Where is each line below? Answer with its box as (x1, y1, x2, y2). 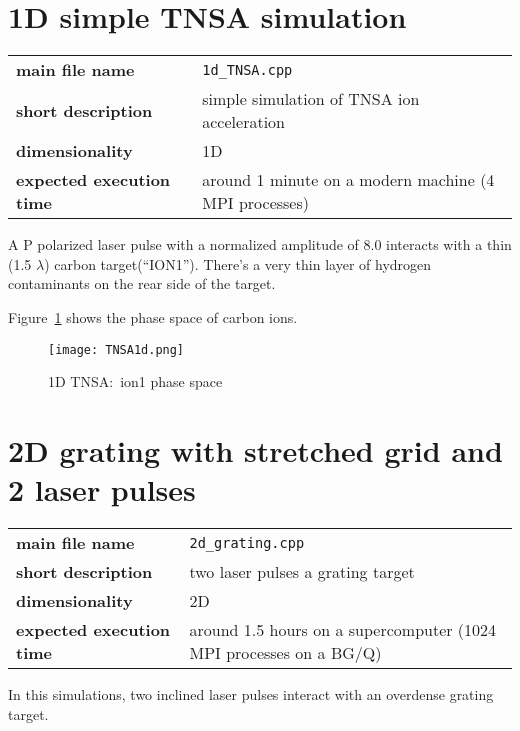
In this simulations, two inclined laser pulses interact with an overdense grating (8, 684, 494, 705)
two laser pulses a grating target (189, 560, 415, 584)
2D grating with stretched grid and (8, 429, 503, 470)
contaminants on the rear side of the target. (8, 273, 276, 294)
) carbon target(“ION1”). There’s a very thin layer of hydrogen (44, 253, 432, 274)
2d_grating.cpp (189, 534, 305, 551)
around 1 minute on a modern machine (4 (202, 168, 495, 192)
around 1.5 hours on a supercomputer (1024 (189, 618, 497, 642)
